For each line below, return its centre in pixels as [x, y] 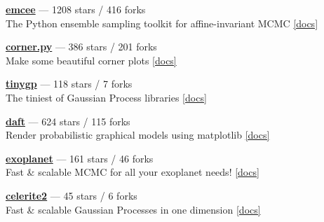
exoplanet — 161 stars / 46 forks [80, 158]
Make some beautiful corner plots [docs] [91, 60]
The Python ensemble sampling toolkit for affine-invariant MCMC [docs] [162, 23]
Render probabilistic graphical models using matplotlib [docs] [138, 135]
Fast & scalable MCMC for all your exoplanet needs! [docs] [133, 172]
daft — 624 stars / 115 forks [68, 121]
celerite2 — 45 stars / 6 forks [72, 195]
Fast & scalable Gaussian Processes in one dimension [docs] [133, 209]
